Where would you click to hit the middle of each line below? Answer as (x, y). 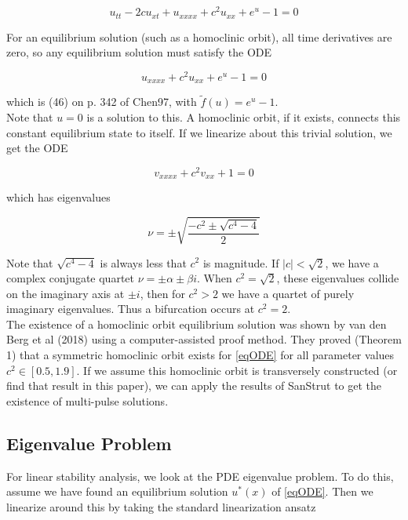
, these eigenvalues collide (338, 278)
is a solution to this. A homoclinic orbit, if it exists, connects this (244, 117)
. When (215, 278)
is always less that (143, 262)
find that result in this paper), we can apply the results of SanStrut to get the (194, 385)
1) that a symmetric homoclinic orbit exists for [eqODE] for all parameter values (200, 355)
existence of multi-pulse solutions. (87, 400)
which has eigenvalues (58, 197)
